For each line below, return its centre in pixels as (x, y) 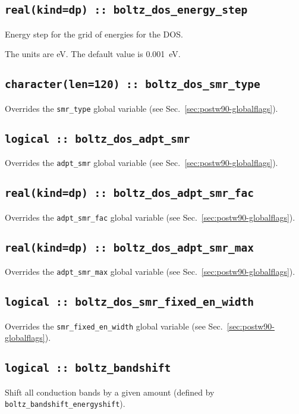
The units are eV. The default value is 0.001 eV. (93, 54)
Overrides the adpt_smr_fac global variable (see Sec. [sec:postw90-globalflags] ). (150, 217)
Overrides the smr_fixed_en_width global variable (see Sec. (114, 326)
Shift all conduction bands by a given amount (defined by (110, 392)
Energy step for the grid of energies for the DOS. (94, 34)
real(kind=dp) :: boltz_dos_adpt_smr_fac (129, 193)
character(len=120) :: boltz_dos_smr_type (133, 84)
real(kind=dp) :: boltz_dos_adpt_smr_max (129, 247)
